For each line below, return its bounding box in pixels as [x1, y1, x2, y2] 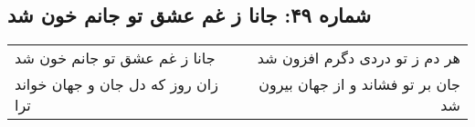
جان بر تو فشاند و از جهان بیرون [259, 73, 460, 95]
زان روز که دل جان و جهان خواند [15, 73, 218, 95]
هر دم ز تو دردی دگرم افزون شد [257, 47, 460, 69]
